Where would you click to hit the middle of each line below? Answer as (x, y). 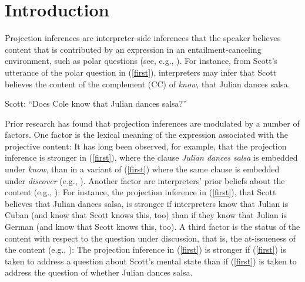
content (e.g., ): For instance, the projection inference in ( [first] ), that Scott (140, 192)
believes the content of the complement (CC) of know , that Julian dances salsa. (148, 84)
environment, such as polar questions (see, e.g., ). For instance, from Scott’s (141, 61)
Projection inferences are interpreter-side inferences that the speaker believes (143, 38)
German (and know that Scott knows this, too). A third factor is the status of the (152, 227)
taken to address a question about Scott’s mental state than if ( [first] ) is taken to (151, 261)
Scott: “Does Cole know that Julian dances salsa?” (96, 103)
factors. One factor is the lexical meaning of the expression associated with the (146, 135)
